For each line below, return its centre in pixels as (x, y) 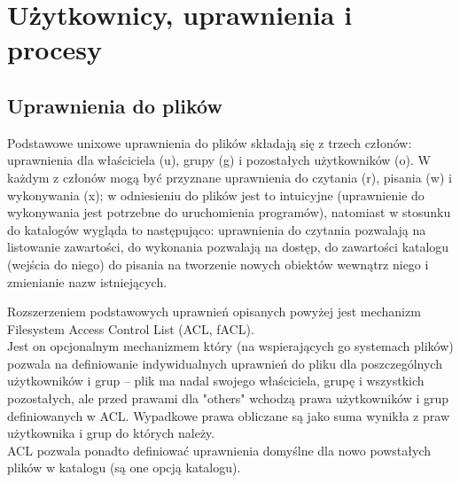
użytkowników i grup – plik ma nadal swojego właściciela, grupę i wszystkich (216, 381)
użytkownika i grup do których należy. (111, 433)
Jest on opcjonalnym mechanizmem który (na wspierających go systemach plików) (230, 346)
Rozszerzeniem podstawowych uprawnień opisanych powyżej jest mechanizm (214, 312)
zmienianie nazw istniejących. (87, 281)
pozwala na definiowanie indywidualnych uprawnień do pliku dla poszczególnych (225, 363)
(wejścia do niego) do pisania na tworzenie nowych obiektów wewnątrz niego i (218, 264)
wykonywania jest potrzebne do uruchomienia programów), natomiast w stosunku (229, 212)
